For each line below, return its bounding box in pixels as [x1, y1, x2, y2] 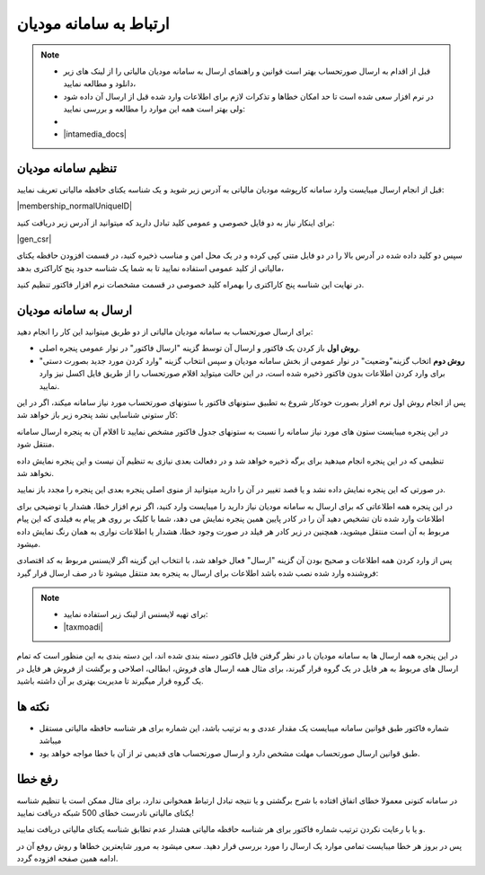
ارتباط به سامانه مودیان [16, 13, 170, 33]
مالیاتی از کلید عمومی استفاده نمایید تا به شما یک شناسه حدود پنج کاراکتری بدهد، [16, 262, 285, 273]
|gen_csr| [16, 234, 52, 244]
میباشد [39, 735, 62, 746]
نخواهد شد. [16, 467, 54, 478]
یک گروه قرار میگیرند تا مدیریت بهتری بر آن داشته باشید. [16, 676, 204, 686]
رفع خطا [16, 771, 58, 786]
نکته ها [16, 699, 49, 714]
